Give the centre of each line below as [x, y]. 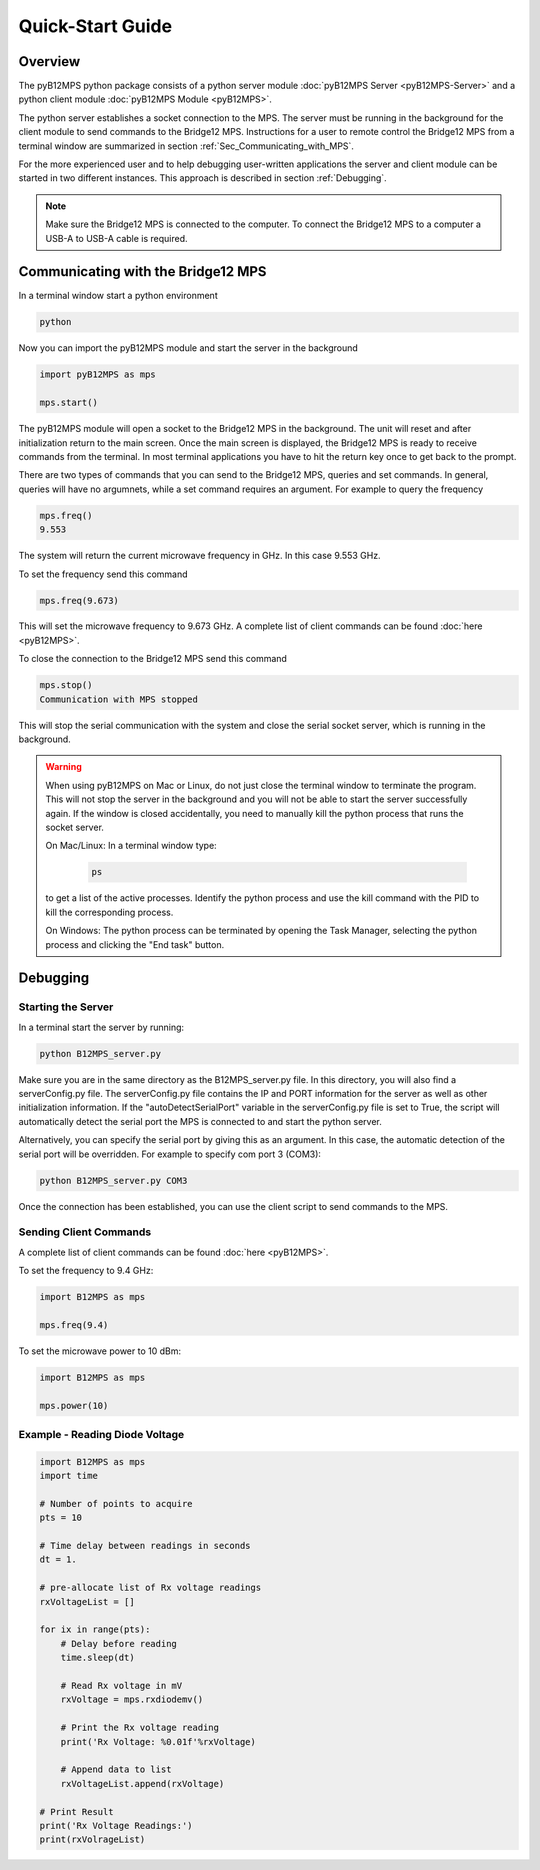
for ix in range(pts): [95, 1629]
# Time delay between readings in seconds [145, 1546]
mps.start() [69, 403]
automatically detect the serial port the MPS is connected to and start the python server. [200, 1121]
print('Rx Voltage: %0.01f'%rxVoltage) [158, 1741]
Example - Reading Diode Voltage [101, 1434]
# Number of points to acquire [116, 1503]
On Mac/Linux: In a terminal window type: [131, 846]
